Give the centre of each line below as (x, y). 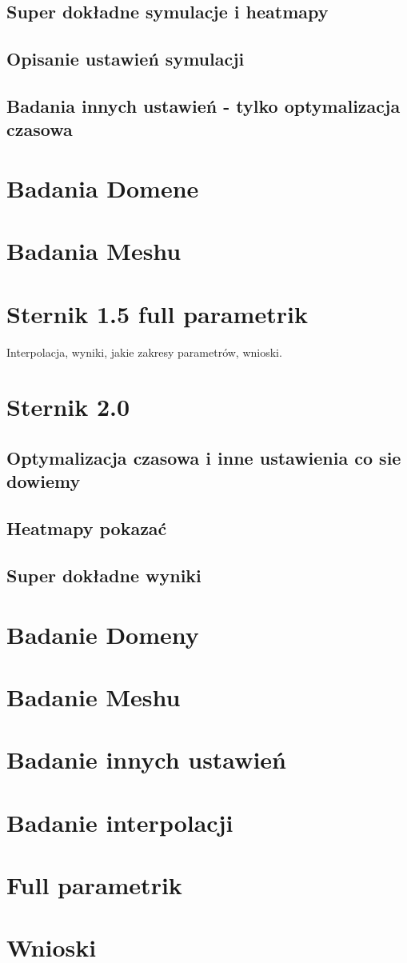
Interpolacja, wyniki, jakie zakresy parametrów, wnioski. (144, 352)
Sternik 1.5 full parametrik (157, 313)
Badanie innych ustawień (146, 759)
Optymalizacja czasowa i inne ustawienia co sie (204, 457)
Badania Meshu (94, 251)
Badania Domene (103, 188)
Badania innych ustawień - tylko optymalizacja (203, 105)
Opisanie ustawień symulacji (126, 59)
